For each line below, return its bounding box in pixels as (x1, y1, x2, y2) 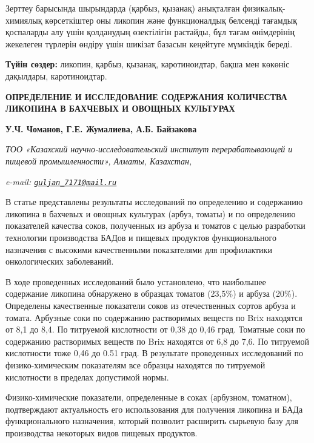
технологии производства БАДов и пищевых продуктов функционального (5, 231, 276, 243)
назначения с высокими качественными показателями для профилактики (5, 243, 272, 255)
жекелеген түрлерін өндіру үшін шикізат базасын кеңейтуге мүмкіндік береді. (5, 37, 293, 50)
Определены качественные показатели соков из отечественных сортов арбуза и (5, 299, 296, 311)
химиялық (5, 13, 42, 26)
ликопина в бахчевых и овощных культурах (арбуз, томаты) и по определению (5, 207, 296, 220)
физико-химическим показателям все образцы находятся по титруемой (5, 358, 266, 371)
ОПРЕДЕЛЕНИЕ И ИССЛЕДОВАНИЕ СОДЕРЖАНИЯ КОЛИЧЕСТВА (5, 90, 287, 103)
